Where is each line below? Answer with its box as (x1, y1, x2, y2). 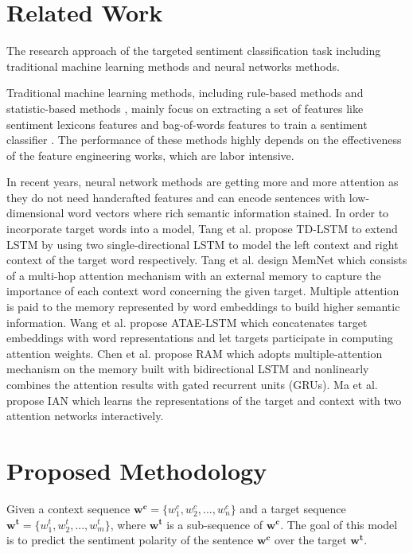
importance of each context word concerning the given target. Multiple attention (6, 282, 399, 299)
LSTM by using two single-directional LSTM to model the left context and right (6, 236, 399, 252)
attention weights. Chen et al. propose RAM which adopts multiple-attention (6, 345, 383, 361)
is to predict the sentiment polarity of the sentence (6, 532, 254, 548)
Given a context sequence (6, 500, 131, 516)
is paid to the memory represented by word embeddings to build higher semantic (6, 298, 400, 315)
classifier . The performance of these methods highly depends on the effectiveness (6, 131, 402, 148)
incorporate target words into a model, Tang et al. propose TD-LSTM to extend (6, 220, 398, 237)
